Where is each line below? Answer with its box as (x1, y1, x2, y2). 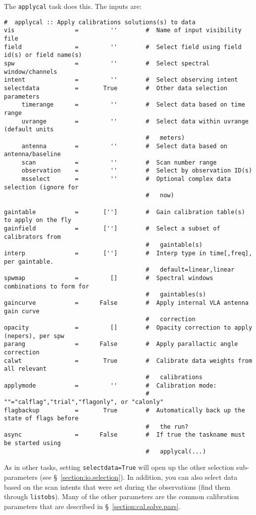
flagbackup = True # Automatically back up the (4, 406, 245, 414)
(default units (4, 126, 54, 133)
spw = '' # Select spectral (4, 59, 210, 67)
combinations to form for (4, 283, 89, 290)
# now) (146, 192, 174, 199)
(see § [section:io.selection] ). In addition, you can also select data (40, 472, 238, 482)
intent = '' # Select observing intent (4, 76, 238, 84)
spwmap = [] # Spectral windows (4, 275, 213, 282)
